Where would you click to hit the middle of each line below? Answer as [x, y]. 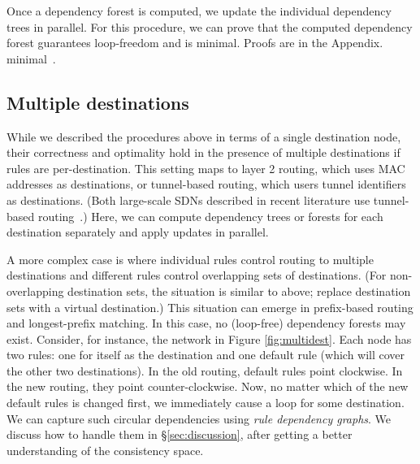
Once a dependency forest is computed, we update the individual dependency [199, 11]
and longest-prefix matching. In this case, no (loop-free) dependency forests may [206, 323]
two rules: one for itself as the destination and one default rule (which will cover [206, 355]
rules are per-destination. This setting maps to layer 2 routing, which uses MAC [206, 168]
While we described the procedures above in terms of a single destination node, [204, 136]
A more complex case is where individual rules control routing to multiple [190, 259]
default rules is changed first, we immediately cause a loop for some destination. [206, 403]
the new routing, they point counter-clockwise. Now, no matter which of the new [208, 386]
